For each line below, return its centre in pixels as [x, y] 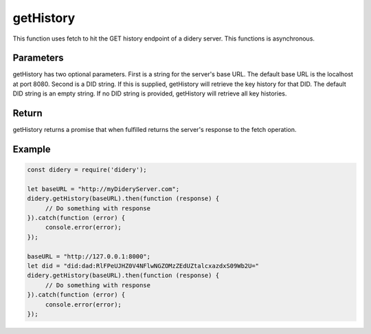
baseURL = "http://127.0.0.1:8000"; [89, 256]
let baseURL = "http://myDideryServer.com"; [103, 189]
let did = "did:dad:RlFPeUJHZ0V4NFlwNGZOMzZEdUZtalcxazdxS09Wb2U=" [143, 266]
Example [32, 149]
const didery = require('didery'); [87, 170]
